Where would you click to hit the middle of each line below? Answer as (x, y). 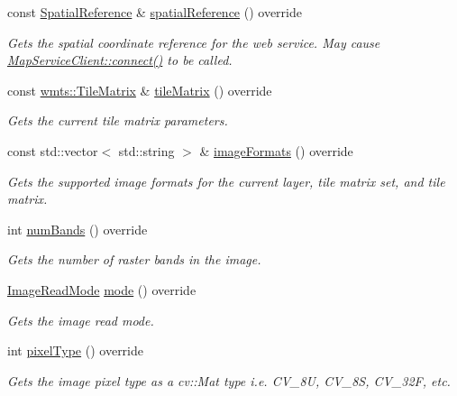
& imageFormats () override (276, 150)
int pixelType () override (76, 350)
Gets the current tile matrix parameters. (118, 120)
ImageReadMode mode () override (102, 289)
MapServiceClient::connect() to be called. (120, 60)
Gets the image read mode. (81, 320)
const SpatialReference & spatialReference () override (155, 12)
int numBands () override (78, 229)
